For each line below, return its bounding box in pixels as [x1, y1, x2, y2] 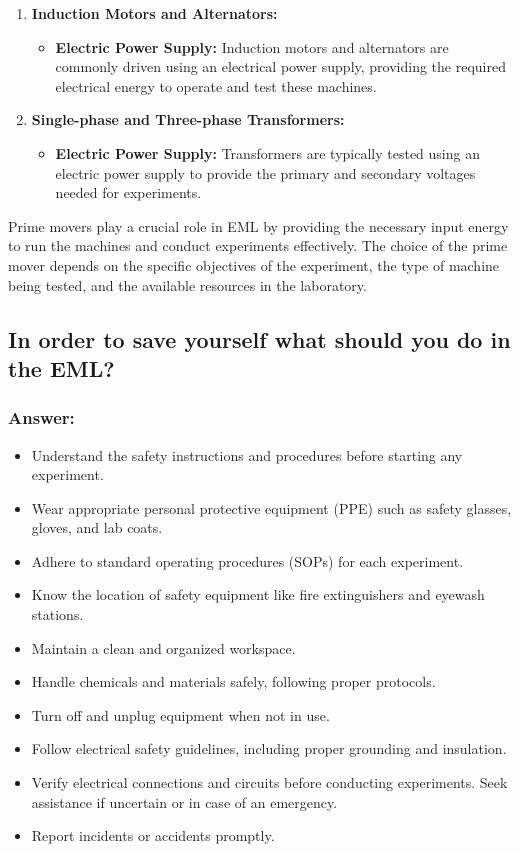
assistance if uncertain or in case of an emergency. [31, 791, 338, 812]
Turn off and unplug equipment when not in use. [31, 704, 330, 725]
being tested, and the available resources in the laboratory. [8, 274, 367, 295]
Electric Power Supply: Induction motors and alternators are [55, 36, 449, 57]
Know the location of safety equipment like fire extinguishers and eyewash [31, 584, 485, 605]
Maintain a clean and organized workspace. [31, 637, 296, 658]
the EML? [8, 352, 115, 383]
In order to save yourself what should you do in [8, 323, 511, 354]
